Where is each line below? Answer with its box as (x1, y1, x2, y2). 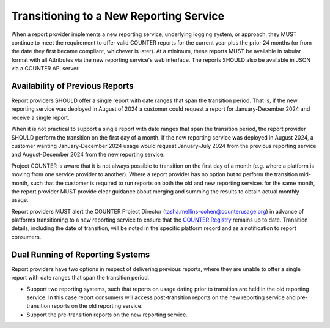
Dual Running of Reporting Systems (11, 249, 150, 259)
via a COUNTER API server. (11, 65, 80, 72)
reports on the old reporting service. (51, 302, 143, 310)
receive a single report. (11, 114, 70, 121)
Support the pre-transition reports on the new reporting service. (26, 311, 188, 318)
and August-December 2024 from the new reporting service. (11, 151, 165, 158)
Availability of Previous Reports (11, 80, 134, 91)
